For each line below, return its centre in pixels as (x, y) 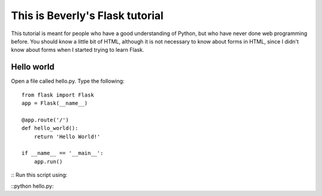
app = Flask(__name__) (55, 103)
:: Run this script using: (39, 175)
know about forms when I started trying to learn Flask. (78, 50)
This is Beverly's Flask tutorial (87, 15)
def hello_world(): (50, 128)
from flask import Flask (58, 95)
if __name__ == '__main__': (63, 153)
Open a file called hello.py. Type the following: (68, 81)
